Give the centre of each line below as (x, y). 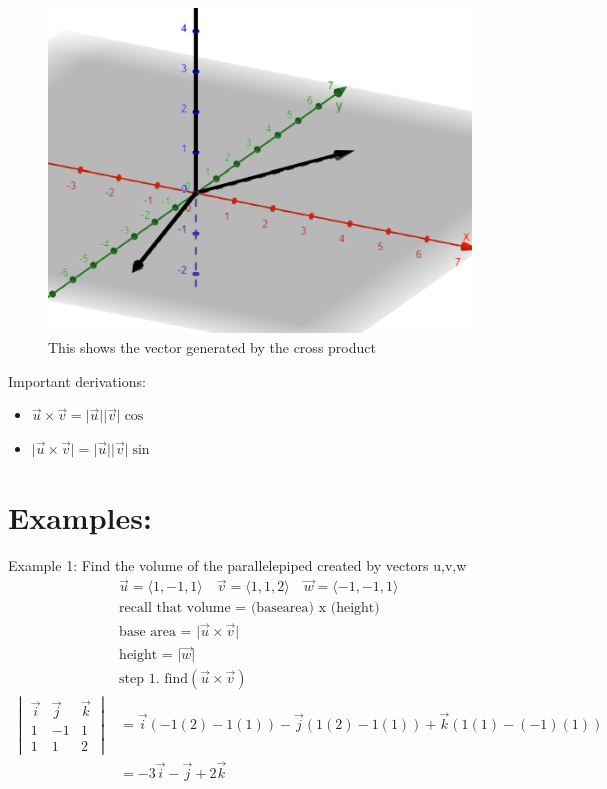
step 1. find (153, 678)
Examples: (80, 516)
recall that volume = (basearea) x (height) (249, 608)
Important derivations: (77, 380)
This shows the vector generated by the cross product (212, 347)
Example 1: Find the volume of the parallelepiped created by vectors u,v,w (237, 564)
